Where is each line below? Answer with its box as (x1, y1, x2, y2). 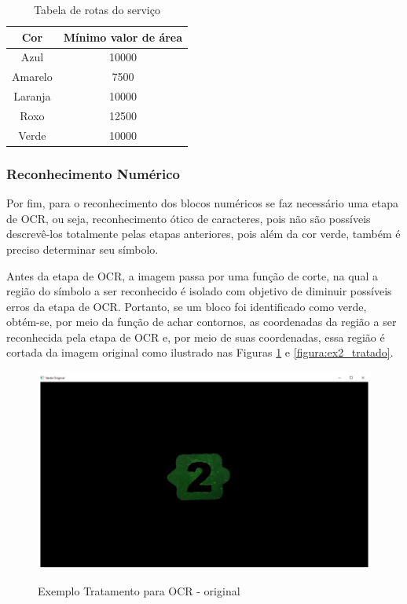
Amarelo (12, 68, 53, 85)
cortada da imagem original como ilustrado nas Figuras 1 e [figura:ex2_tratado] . (6, 344, 394, 361)
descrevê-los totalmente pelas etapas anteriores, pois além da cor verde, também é (6, 225, 401, 242)
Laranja (13, 88, 51, 104)
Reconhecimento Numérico (6, 163, 181, 183)
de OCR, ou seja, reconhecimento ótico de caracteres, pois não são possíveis (6, 210, 371, 226)
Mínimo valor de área (63, 28, 183, 45)
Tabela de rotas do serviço (34, 2, 160, 17)
